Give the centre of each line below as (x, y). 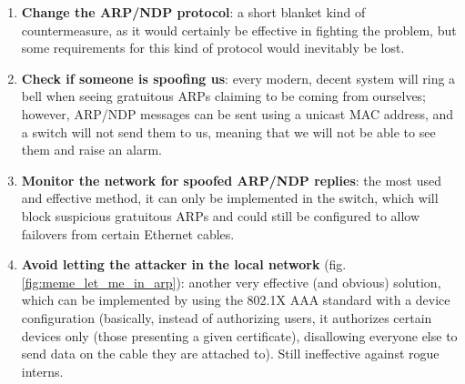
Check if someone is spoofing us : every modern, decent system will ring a (238, 78)
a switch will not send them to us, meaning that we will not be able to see (228, 131)
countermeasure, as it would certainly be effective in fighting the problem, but (239, 30)
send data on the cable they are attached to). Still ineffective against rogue (230, 354)
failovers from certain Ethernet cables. (128, 233)
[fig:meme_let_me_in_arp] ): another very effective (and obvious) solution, (231, 282)
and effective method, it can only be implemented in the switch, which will (230, 198)
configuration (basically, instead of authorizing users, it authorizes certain (227, 317)
